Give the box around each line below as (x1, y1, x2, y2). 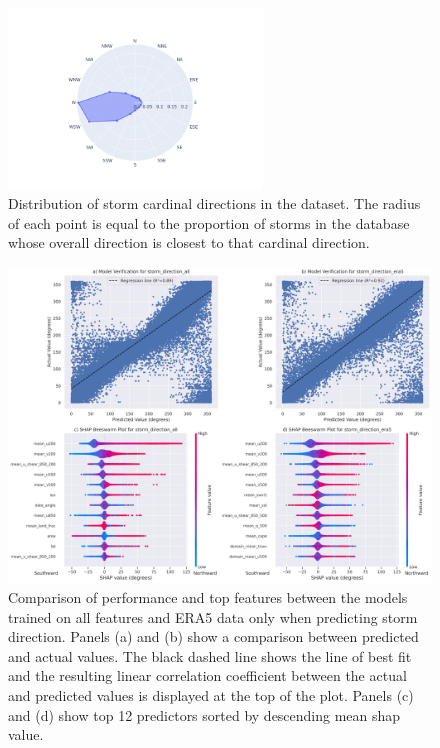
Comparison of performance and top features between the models (8, 587, 408, 608)
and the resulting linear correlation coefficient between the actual (8, 665, 407, 686)
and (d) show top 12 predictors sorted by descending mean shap (8, 704, 401, 725)
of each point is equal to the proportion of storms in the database (8, 212, 410, 233)
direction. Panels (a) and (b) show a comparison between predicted (8, 626, 419, 647)
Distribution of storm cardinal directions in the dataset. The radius (8, 193, 421, 214)
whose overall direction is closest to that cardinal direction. (8, 232, 370, 253)
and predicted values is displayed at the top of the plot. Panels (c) (8, 684, 414, 705)
